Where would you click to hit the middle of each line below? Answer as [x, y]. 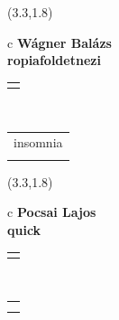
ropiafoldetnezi [54, 60]
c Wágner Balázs [59, 42]
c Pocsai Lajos [52, 212]
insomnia [38, 142]
